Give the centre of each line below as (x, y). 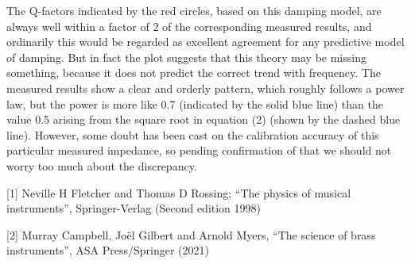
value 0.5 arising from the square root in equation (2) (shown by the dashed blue (204, 119)
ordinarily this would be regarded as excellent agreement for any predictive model (205, 42)
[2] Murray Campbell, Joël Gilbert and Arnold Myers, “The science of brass (191, 234)
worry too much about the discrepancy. (102, 165)
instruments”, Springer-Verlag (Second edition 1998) (134, 208)
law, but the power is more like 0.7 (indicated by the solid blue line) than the (195, 103)
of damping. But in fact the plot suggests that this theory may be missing (186, 57)
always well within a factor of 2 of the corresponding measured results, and (189, 26)
